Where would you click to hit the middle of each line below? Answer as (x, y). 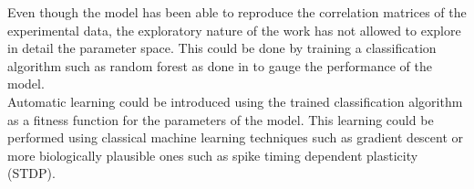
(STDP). (31, 173)
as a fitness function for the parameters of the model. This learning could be (221, 119)
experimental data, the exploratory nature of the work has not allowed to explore (234, 30)
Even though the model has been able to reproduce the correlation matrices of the (237, 12)
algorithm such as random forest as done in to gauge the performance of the (220, 65)
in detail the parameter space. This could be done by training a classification (222, 48)
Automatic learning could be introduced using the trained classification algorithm (235, 101)
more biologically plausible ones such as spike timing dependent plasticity (213, 155)
